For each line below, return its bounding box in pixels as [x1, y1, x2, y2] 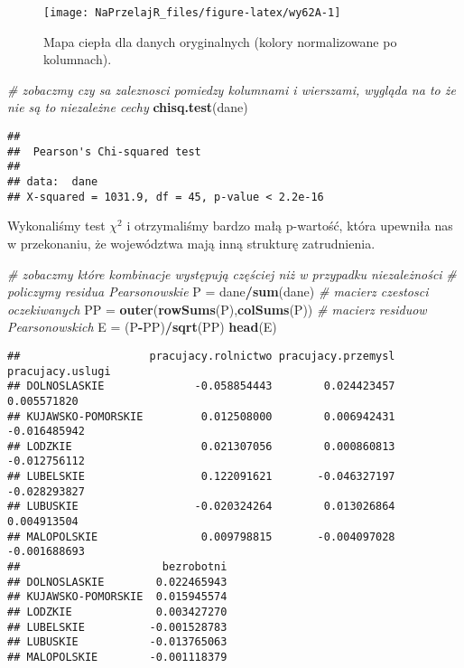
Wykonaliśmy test [7, 216, 106, 235]
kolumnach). [43, 50, 112, 69]
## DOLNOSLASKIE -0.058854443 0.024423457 [7, 380, 395, 393]
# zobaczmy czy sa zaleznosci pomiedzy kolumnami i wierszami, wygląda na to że [7, 80, 456, 99]
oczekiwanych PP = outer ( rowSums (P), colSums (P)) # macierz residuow [7, 299, 427, 318]
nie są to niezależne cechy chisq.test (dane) [7, 98, 248, 117]
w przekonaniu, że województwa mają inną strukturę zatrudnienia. [7, 233, 376, 252]
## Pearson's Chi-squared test [7, 145, 201, 158]
